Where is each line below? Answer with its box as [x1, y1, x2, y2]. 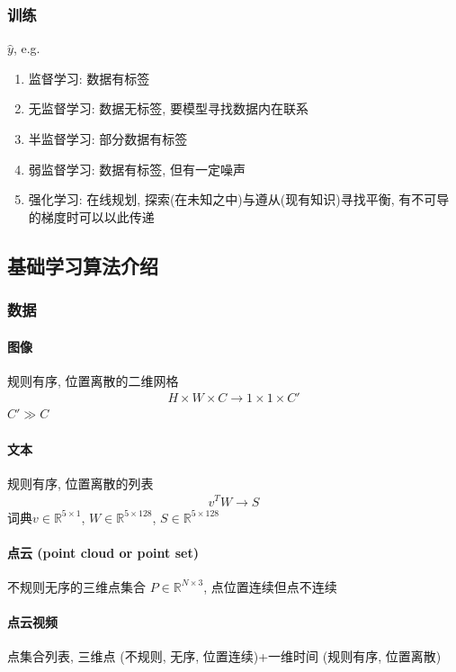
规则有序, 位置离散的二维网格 [7, 371, 179, 390]
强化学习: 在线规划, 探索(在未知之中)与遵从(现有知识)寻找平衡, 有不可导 [28, 190, 450, 209]
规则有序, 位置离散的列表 [7, 473, 154, 492]
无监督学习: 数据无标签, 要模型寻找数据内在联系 [28, 99, 308, 118]
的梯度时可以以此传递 [28, 207, 155, 226]
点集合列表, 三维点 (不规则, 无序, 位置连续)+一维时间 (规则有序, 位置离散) [7, 647, 442, 666]
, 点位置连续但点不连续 [203, 577, 337, 596]
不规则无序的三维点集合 [7, 577, 146, 596]
